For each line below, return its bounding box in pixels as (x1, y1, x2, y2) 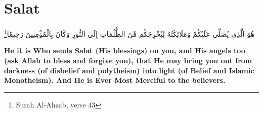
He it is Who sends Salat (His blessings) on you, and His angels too (4, 45, 245, 56)
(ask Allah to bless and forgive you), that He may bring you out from (4, 55, 252, 65)
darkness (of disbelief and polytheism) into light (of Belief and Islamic (4, 65, 254, 75)
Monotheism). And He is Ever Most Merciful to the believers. (4, 75, 226, 85)
